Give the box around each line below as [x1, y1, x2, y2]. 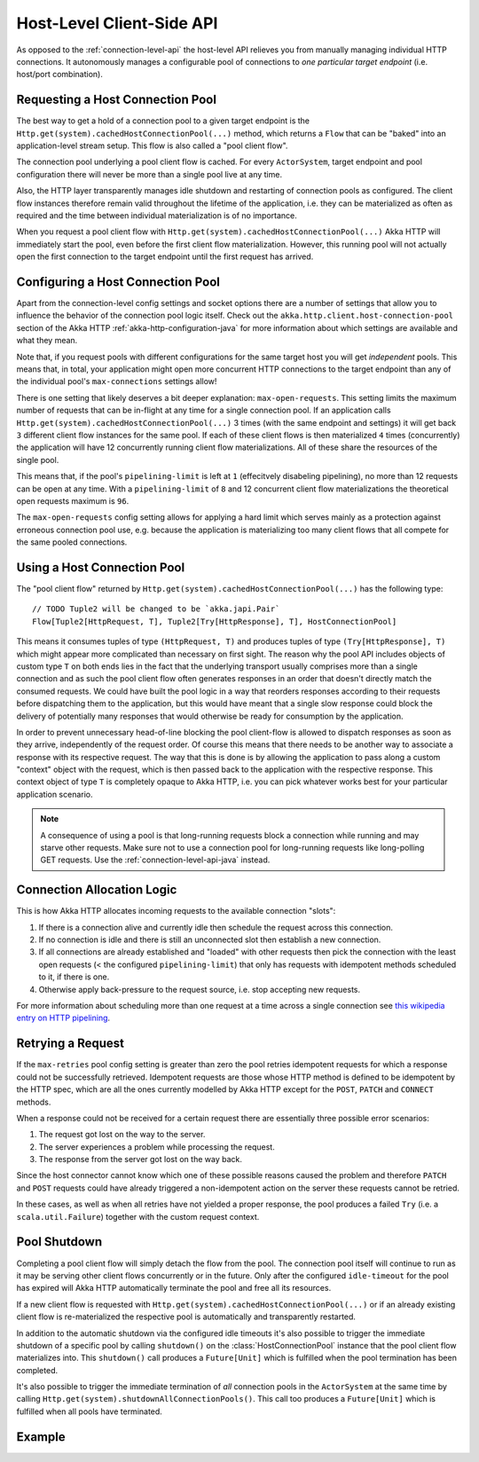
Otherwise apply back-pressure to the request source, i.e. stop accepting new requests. [38, 984, 361, 994]
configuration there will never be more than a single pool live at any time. [16, 169, 283, 179]
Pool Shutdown [16, 1234, 102, 1250]
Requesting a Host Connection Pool [16, 92, 217, 107]
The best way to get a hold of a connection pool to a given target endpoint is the [16, 115, 310, 126]
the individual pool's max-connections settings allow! [16, 376, 217, 387]
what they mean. [16, 335, 78, 346]
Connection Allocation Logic [16, 883, 177, 898]
